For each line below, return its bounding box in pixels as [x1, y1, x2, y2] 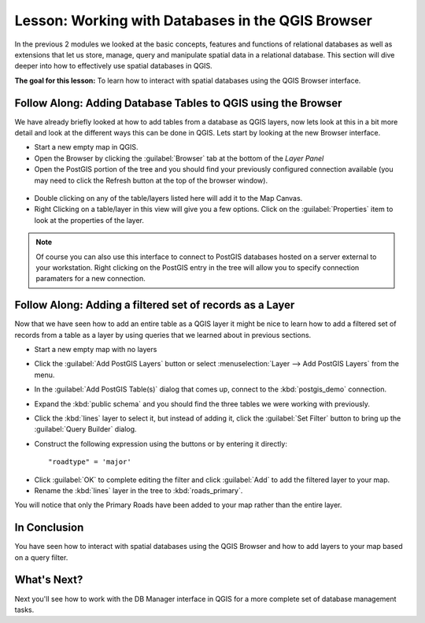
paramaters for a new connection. [35, 274, 146, 284]
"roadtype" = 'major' [48, 458, 131, 466]
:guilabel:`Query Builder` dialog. [34, 425, 137, 434]
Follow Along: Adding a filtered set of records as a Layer [14, 299, 295, 312]
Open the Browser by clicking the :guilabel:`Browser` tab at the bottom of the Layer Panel [34, 154, 324, 163]
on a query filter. [14, 552, 68, 562]
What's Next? [14, 573, 83, 587]
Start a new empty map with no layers [34, 345, 157, 354]
